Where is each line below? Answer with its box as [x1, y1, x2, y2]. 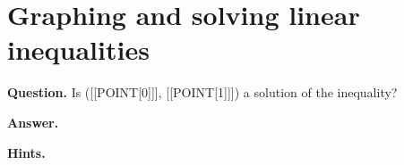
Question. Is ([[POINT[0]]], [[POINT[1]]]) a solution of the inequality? [7, 83, 398, 102]
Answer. [7, 112, 59, 131]
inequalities [7, 31, 150, 68]
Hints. [7, 143, 46, 161]
